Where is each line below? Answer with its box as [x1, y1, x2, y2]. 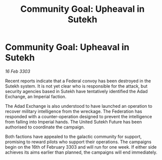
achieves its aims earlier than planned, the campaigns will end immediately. [5, 149, 158, 155]
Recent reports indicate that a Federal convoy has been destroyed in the [5, 78, 151, 84]
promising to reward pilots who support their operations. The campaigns [5, 139, 152, 145]
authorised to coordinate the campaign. [5, 124, 85, 130]
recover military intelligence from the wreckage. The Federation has [5, 108, 142, 114]
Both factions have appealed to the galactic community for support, [5, 133, 142, 139]
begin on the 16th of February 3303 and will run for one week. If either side [5, 144, 157, 150]
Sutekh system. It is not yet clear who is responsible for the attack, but [5, 83, 148, 89]
